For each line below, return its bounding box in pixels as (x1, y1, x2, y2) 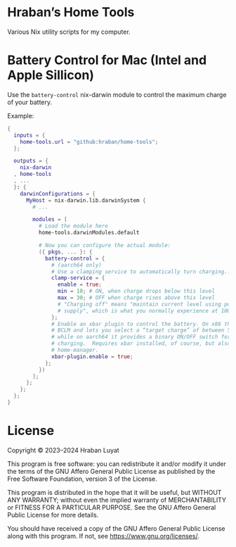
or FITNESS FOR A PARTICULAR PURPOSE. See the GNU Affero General (7, 503, 216, 511)
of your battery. (7, 98, 53, 106)
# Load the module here (38, 222, 109, 230)
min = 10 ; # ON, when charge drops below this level (57, 288, 216, 295)
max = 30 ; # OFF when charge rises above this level (57, 294, 216, 301)
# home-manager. (51, 346, 99, 353)
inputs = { (13, 132, 46, 139)
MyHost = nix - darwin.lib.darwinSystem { (25, 196, 146, 204)
